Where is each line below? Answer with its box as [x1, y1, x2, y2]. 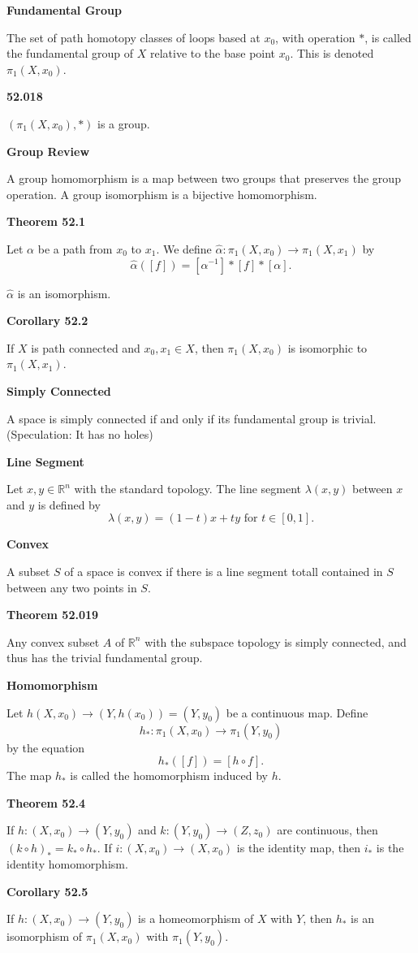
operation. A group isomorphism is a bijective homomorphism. [6, 185, 317, 202]
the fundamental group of [6, 45, 134, 62]
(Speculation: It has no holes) [6, 426, 153, 443]
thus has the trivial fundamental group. [6, 649, 203, 666]
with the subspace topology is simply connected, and [144, 633, 407, 650]
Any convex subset [6, 633, 100, 650]
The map [6, 767, 52, 784]
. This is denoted [290, 45, 374, 62]
